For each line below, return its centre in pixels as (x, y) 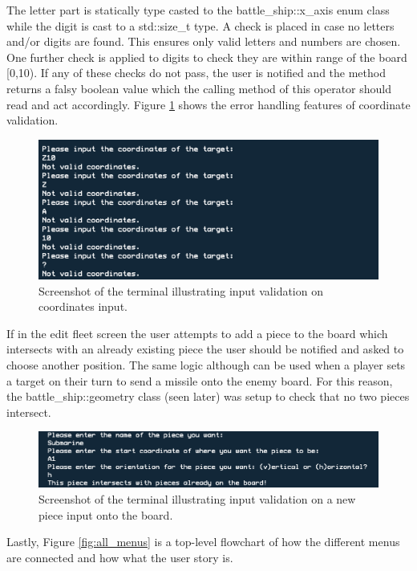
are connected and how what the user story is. (120, 557)
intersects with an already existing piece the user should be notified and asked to (205, 349)
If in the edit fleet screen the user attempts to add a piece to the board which (197, 333)
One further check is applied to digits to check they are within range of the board (207, 57)
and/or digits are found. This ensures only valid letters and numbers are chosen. (204, 41)
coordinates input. (83, 306)
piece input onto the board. (106, 514)
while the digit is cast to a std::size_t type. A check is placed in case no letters (200, 25)
